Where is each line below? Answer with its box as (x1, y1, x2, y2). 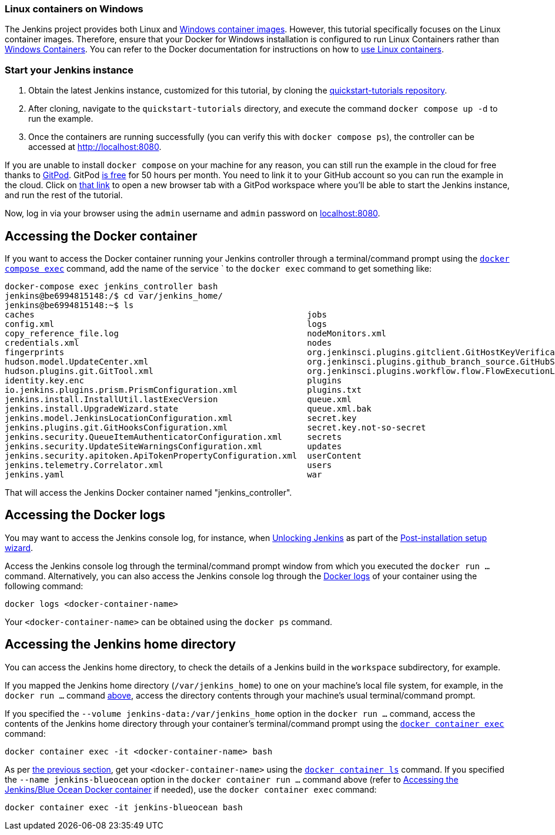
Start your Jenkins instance (5, 64, 133, 76)
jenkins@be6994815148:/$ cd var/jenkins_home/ (5, 290, 223, 300)
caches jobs (5, 309, 327, 319)
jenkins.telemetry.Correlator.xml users (5, 460, 332, 470)
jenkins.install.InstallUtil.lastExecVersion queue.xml (5, 394, 352, 404)
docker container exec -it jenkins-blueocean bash (5, 802, 243, 812)
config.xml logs (5, 319, 327, 329)
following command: (5, 580, 83, 591)
